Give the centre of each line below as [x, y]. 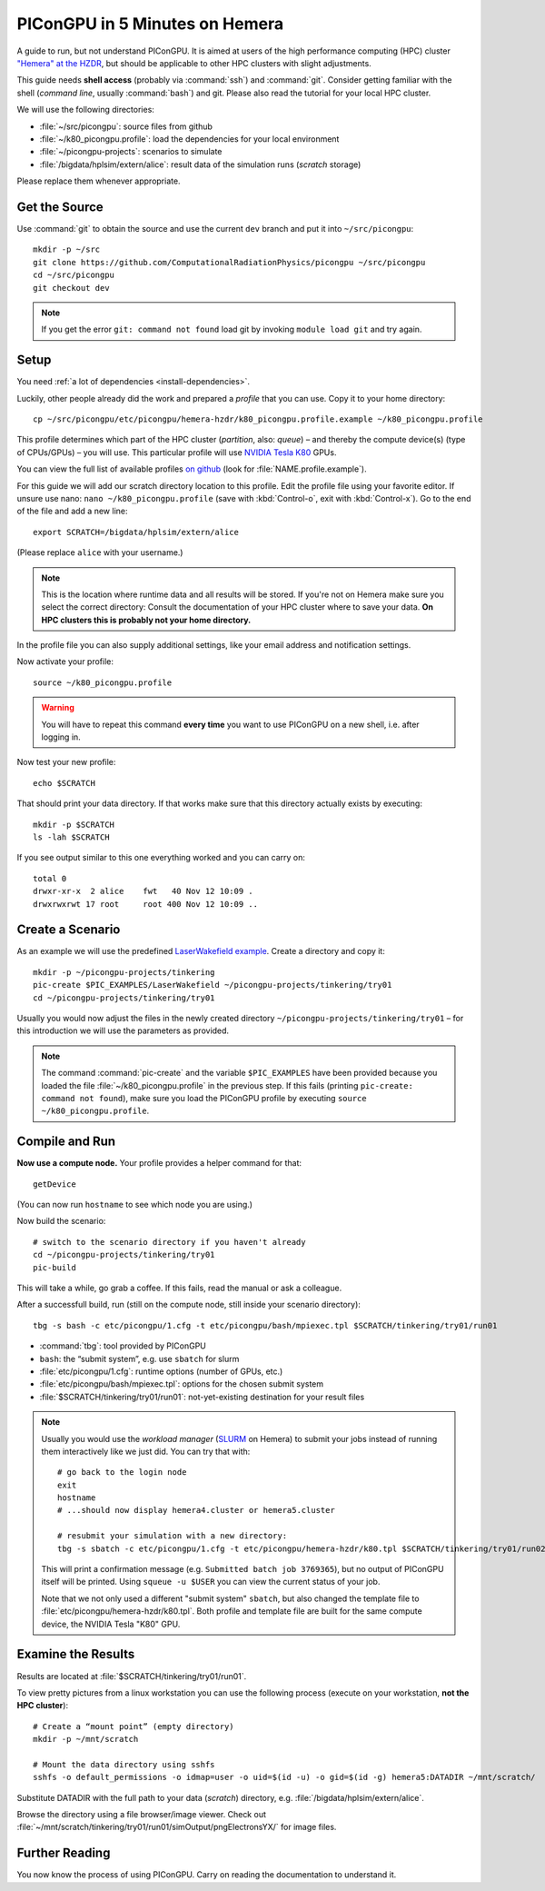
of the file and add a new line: [72, 511]
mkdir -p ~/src [67, 249]
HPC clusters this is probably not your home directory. [146, 620]
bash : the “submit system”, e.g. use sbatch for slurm [139, 1359]
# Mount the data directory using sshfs [124, 1764]
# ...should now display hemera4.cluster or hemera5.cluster [196, 1510]
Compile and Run [66, 1142]
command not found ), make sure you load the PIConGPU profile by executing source [204, 1098]
